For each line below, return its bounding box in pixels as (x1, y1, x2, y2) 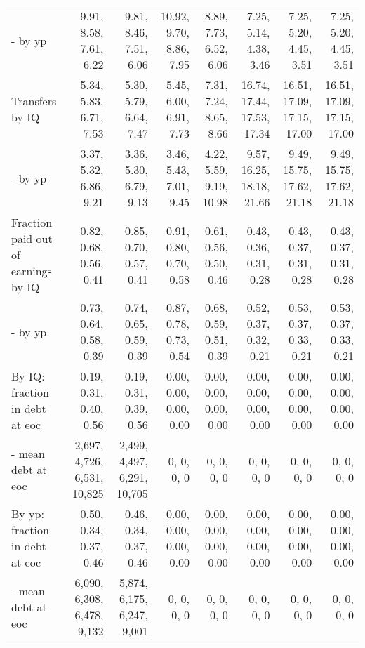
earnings (11, 263, 52, 279)
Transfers (11, 93, 57, 109)
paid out (11, 230, 53, 246)
